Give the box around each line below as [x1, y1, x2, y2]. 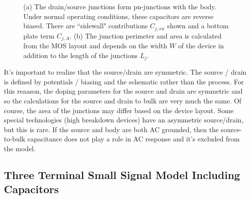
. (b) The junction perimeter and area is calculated [70, 30, 222, 40]
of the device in [178, 40, 224, 51]
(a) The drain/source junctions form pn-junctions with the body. [23, 1, 216, 11]
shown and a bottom [167, 20, 229, 31]
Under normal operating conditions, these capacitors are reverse [23, 11, 214, 21]
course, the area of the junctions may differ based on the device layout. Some [4, 105, 234, 115]
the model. [4, 143, 36, 153]
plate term [23, 30, 54, 40]
